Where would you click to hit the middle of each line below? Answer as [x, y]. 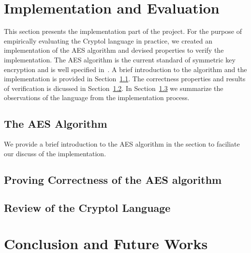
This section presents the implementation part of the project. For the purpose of [123, 31]
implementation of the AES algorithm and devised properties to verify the [114, 50]
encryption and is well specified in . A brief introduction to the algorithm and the [125, 69]
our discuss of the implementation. [55, 153]
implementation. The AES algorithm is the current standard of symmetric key [120, 59]
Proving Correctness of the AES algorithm [113, 179]
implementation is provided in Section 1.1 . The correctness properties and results [125, 79]
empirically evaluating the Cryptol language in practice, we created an [108, 40]
